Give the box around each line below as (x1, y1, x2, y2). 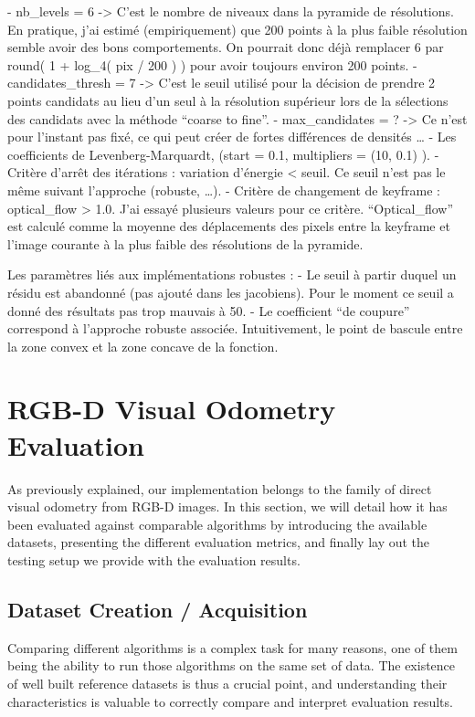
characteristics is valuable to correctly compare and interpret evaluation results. (7, 691, 453, 711)
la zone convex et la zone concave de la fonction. (7, 336, 279, 355)
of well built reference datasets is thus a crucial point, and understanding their (7, 673, 448, 692)
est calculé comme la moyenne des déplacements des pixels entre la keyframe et (7, 216, 450, 236)
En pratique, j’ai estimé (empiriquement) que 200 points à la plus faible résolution (7, 19, 468, 38)
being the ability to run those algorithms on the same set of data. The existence (7, 656, 456, 675)
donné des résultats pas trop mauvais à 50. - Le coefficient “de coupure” (7, 301, 410, 320)
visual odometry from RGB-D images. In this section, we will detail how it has (7, 497, 448, 516)
